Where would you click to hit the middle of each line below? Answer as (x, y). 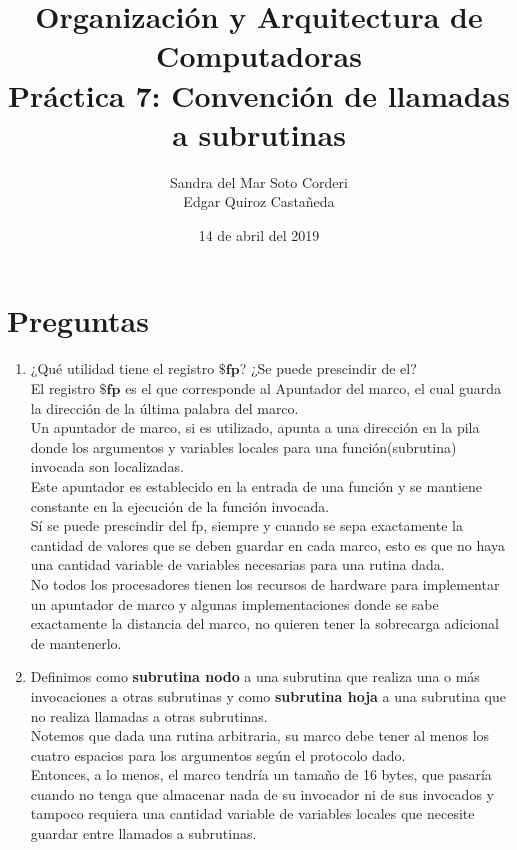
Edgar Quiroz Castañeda (259, 201)
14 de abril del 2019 (259, 234)
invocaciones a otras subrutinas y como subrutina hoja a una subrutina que (268, 695)
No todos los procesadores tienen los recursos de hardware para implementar (265, 583)
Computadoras (259, 55)
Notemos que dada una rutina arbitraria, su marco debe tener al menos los (260, 735)
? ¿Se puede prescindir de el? (328, 368)
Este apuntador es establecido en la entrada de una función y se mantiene (256, 485)
